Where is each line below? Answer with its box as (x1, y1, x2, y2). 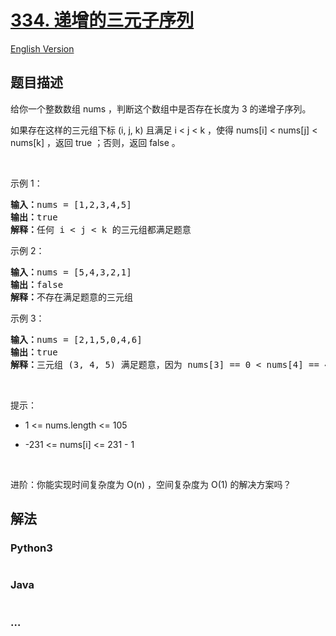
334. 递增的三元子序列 (10, 9, 195, 32)
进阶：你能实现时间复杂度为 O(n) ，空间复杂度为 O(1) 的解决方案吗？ (10, 478, 292, 490)
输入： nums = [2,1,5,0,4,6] (10, 334, 143, 345)
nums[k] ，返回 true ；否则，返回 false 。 (10, 136, 181, 148)
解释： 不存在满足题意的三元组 (10, 291, 133, 303)
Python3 (10, 541, 53, 555)
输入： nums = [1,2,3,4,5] (10, 199, 132, 210)
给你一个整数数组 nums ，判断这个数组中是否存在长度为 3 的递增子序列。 (10, 102, 312, 115)
